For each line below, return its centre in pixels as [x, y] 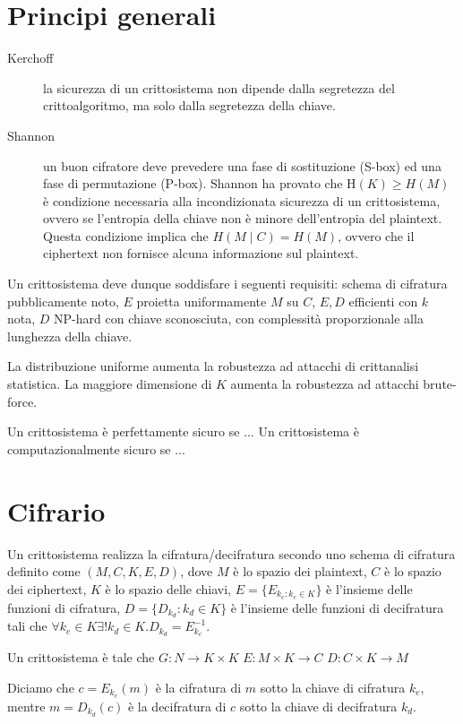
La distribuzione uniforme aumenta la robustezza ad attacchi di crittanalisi [213, 366]
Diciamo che [41, 687]
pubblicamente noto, [63, 301]
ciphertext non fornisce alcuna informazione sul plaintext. [201, 253]
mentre [26, 706]
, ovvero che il [376, 235]
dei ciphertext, [47, 588]
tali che [27, 626]
